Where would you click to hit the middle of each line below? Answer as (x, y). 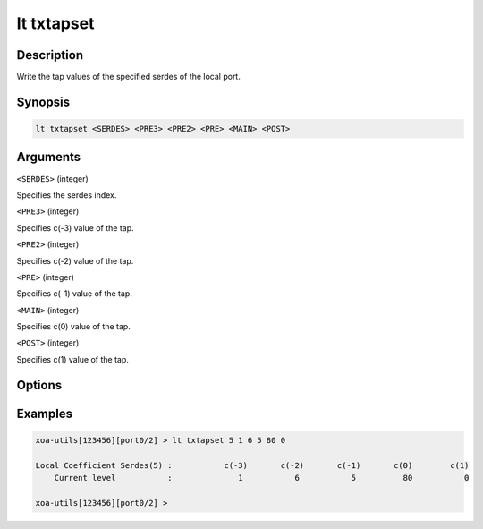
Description (50, 55)
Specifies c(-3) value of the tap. (75, 227)
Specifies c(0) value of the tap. (74, 327)
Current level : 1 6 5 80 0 (262, 478)
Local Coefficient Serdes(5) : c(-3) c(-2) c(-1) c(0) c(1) (252, 465)
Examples (45, 413)
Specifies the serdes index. (67, 195)
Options (39, 385)
